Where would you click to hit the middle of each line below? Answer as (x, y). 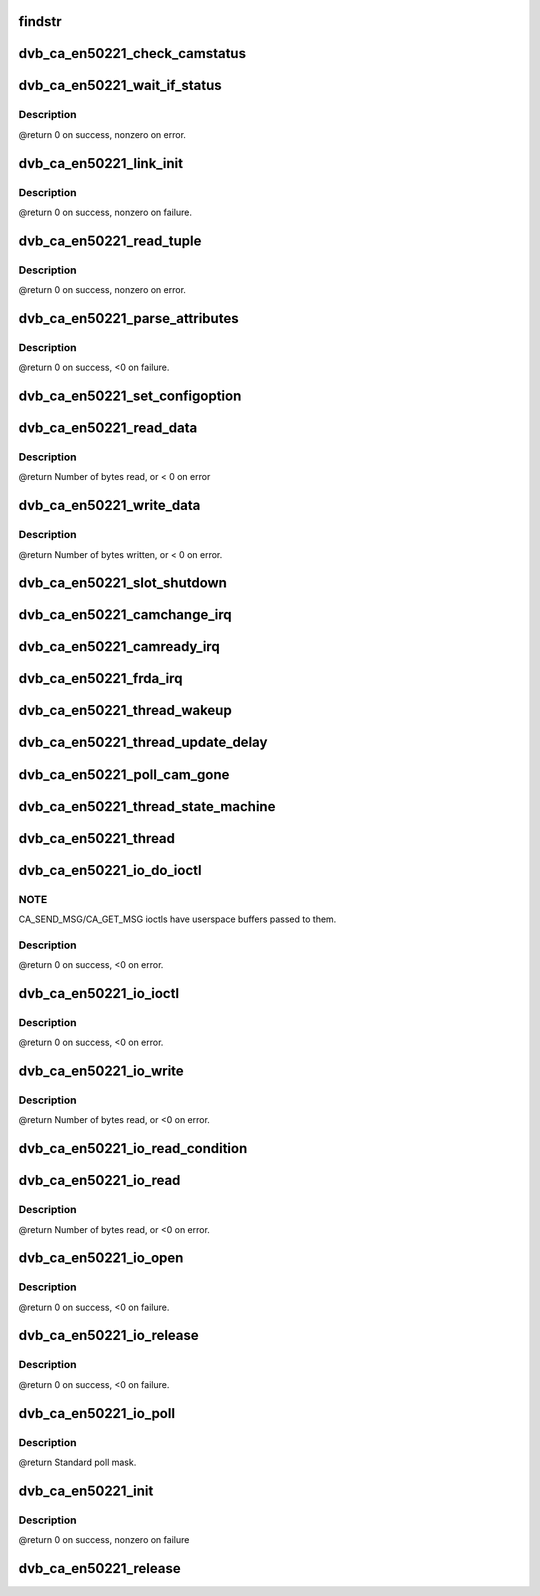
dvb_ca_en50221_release (99, 1568)
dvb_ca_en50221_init (86, 1490)
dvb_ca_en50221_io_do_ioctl (110, 870)
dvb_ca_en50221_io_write (101, 1071)
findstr (40, 21)
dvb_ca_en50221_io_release (108, 1335)
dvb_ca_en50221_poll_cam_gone (124, 774)
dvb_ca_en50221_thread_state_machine (147, 806)
